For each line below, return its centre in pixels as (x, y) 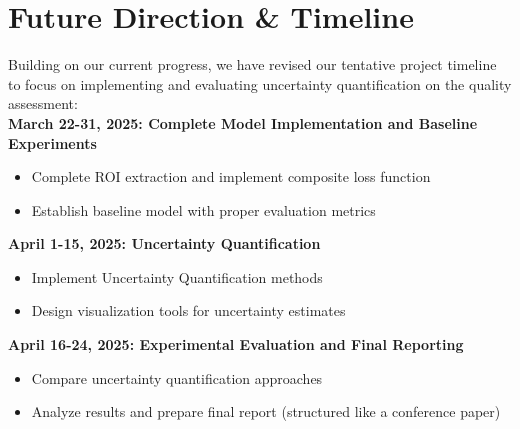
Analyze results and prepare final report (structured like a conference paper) (266, 411)
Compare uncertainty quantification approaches (177, 377)
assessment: (43, 103)
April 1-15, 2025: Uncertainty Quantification (164, 243)
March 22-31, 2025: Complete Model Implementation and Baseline (243, 122)
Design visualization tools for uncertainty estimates (188, 310)
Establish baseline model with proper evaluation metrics (203, 209)
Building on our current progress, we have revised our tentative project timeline (252, 64)
